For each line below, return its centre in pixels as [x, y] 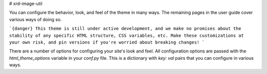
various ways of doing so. [35, 19]
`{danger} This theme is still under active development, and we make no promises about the [125, 29]
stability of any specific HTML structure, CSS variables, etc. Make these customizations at [127, 35]
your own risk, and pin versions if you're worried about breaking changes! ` [107, 42]
